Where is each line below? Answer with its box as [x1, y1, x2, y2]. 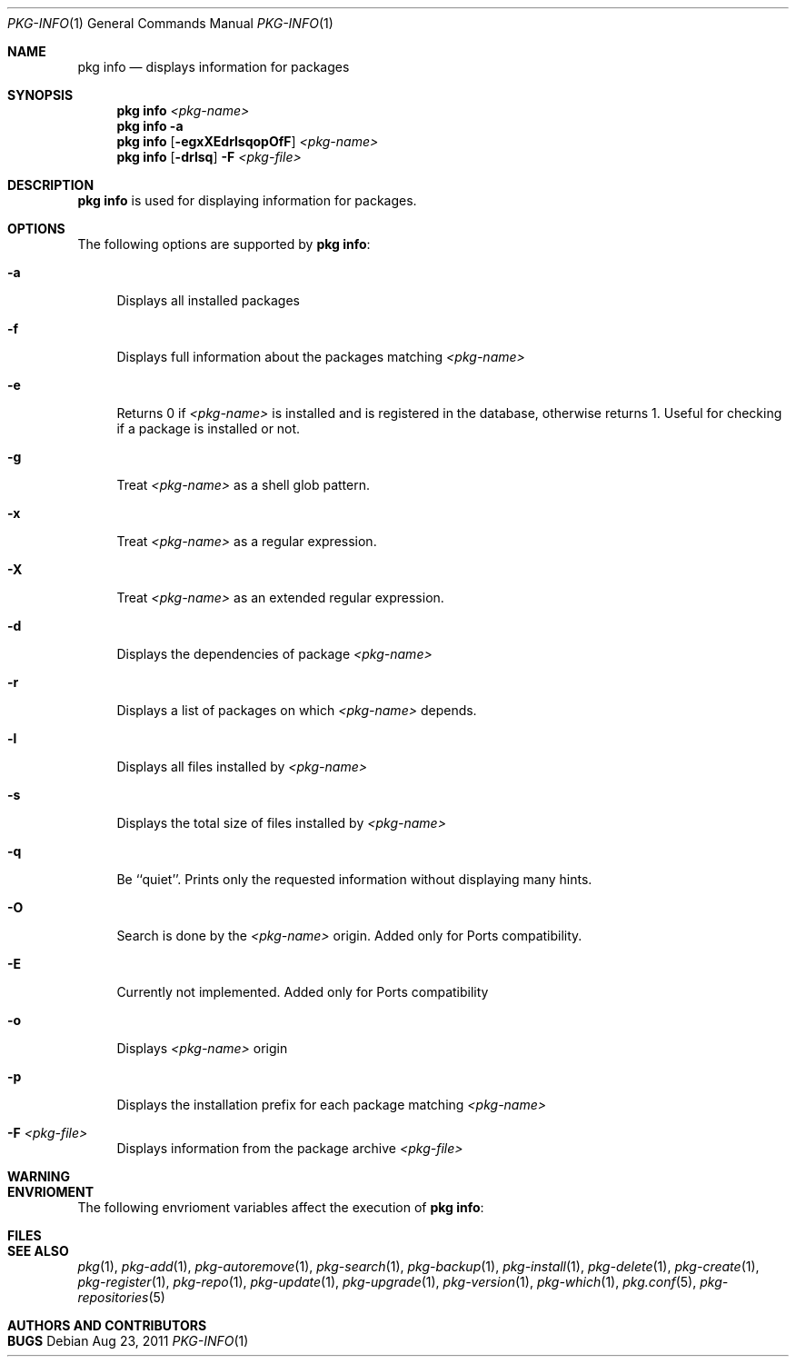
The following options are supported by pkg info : [77, 236, 371, 252]
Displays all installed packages [116, 293, 300, 308]
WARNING [7, 1169, 70, 1184]
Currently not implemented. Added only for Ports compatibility [116, 984, 489, 1000]
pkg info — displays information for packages [77, 59, 350, 75]
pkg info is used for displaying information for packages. [77, 193, 417, 208]
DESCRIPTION [7, 177, 95, 193]
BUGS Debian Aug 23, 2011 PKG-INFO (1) [7, 1333, 249, 1349]
